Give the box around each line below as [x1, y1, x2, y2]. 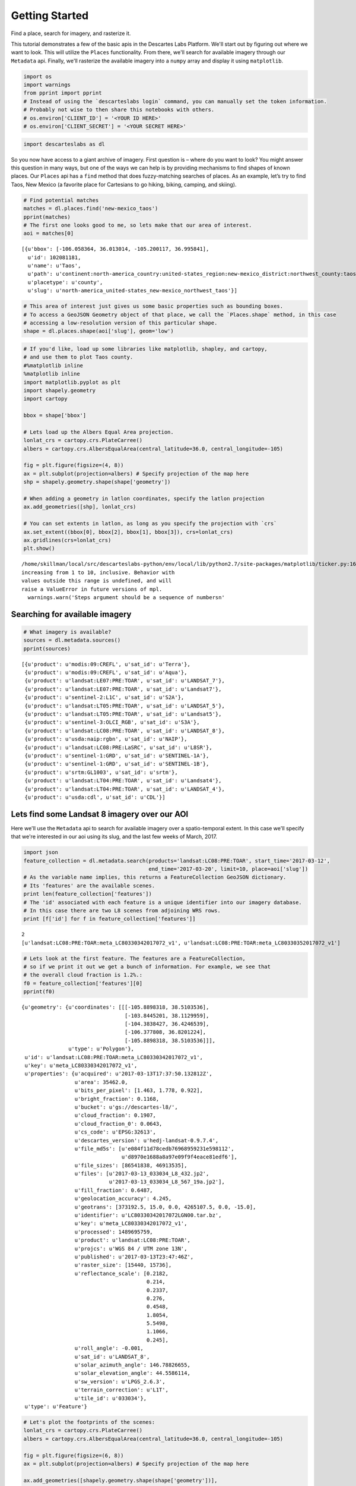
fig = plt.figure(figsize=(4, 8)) [23, 462, 124, 469]
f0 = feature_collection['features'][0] [23, 980, 142, 987]
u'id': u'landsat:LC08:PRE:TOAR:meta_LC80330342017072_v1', [24, 1054, 203, 1060]
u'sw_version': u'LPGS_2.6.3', [74, 1378, 166, 1385]
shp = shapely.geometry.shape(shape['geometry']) [23, 478, 171, 486]
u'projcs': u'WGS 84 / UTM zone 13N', [74, 1245, 187, 1252]
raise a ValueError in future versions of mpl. [21, 585, 163, 593]
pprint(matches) [23, 213, 71, 220]
